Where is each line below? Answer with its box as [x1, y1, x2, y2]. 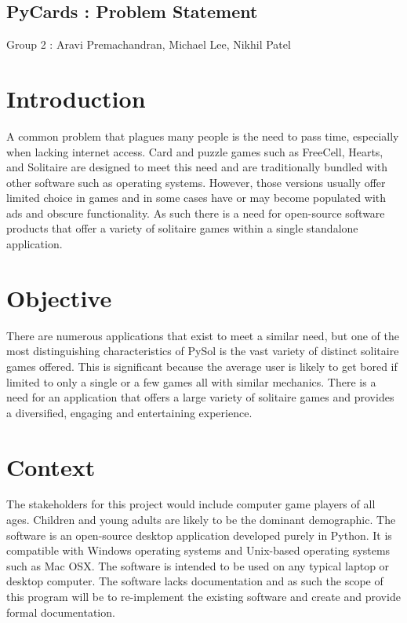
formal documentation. [6, 603, 115, 620]
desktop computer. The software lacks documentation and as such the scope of [6, 573, 383, 589]
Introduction [6, 82, 146, 114]
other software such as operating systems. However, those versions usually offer [6, 174, 386, 190]
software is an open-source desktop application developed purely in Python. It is [6, 526, 392, 543]
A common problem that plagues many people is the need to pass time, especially [6, 127, 399, 144]
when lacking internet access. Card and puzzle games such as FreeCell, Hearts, [6, 143, 383, 159]
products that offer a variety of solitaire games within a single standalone [6, 220, 358, 236]
